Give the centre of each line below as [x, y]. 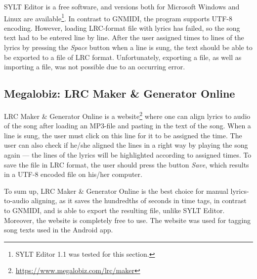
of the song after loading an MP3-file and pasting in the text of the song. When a [128, 126]
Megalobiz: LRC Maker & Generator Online [120, 93]
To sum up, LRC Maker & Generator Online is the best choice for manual [116, 191]
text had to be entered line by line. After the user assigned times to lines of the [124, 37]
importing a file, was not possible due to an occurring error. [95, 67]
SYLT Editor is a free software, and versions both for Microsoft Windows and [122, 6]
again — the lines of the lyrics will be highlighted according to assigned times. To [128, 155]
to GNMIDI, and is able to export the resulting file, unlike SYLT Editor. [114, 210]
